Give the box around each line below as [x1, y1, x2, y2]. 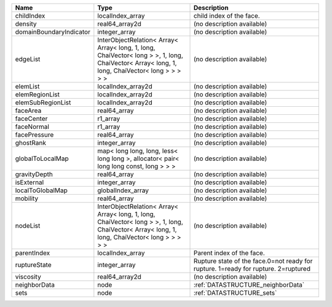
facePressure [15, 131, 54, 139]
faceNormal [15, 123, 49, 131]
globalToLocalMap [15, 154, 69, 163]
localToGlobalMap [15, 186, 68, 195]
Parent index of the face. [193, 249, 265, 257]
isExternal [15, 178, 44, 187]
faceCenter [15, 114, 48, 123]
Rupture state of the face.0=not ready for [193, 257, 313, 265]
